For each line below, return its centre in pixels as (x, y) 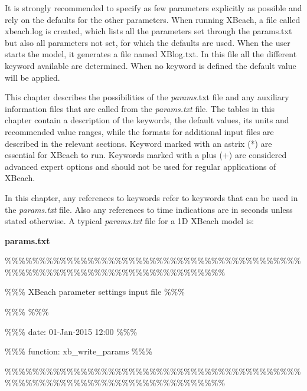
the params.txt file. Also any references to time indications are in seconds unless (149, 209)
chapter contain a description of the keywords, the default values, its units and (147, 120)
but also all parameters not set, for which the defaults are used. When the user (148, 42)
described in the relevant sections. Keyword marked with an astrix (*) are (138, 143)
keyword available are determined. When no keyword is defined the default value (151, 65)
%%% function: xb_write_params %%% (79, 351)
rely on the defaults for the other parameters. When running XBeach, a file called (153, 19)
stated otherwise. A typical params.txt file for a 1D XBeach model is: (130, 221)
